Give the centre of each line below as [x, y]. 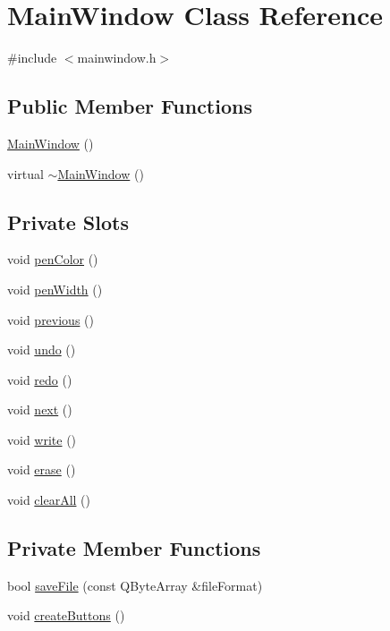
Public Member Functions [130, 106]
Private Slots [68, 222]
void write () [42, 439]
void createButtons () [66, 615]
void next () [40, 409]
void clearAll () [49, 500]
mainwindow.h [117, 58]
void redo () [40, 379]
